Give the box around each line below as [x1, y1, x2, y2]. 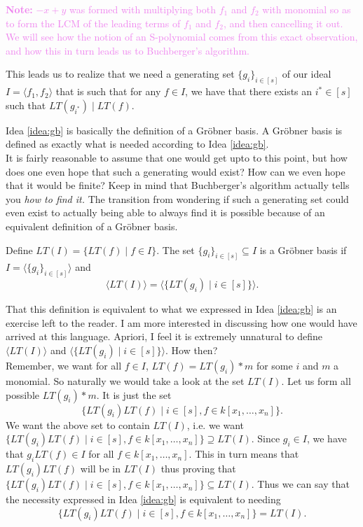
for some [256, 358, 293, 373]
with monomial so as [262, 2, 351, 16]
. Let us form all [281, 374, 351, 388]
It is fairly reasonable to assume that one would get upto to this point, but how [6, 150, 348, 165]
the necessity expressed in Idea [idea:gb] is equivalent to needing [6, 492, 281, 507]
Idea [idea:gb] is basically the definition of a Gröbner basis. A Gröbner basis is [6, 122, 343, 137]
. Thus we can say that [251, 477, 350, 491]
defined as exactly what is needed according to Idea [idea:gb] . [6, 136, 269, 151]
